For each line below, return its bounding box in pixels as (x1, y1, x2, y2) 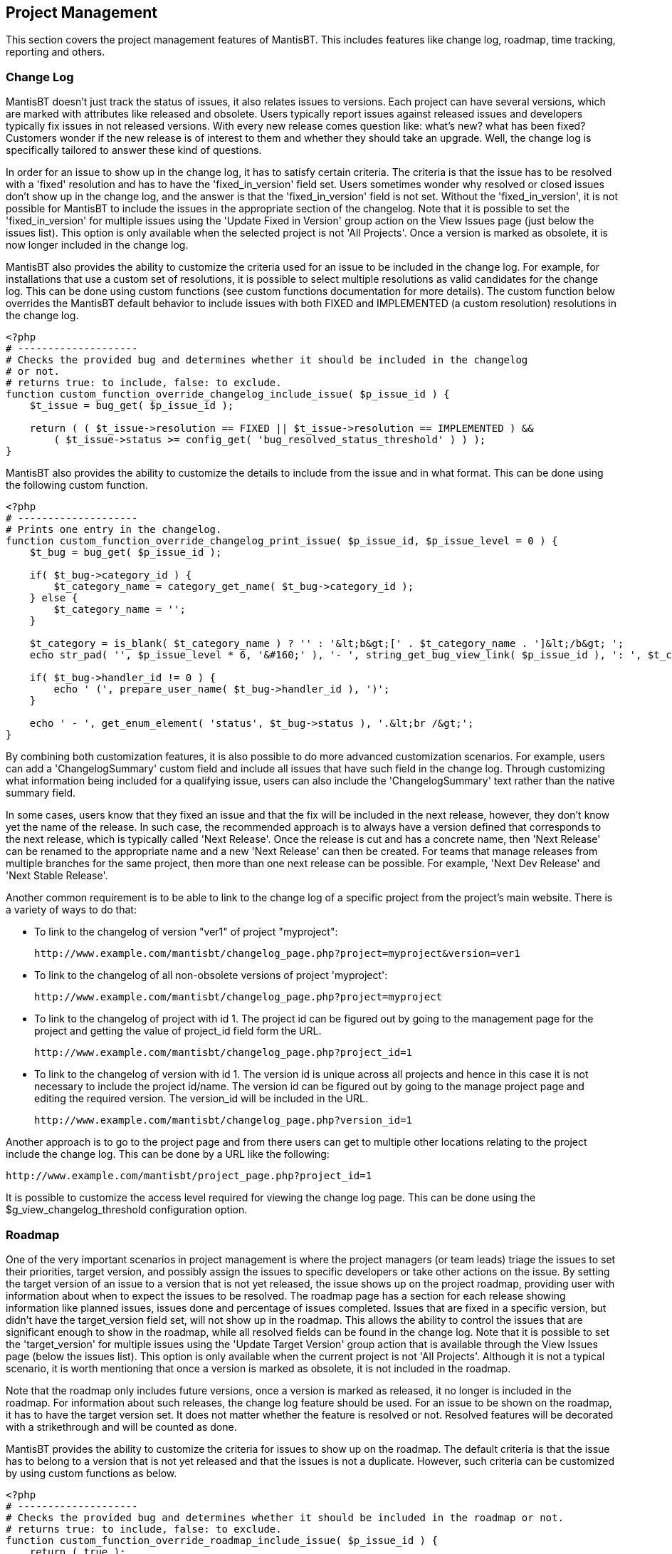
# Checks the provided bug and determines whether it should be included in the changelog (6, 354, 528, 366)
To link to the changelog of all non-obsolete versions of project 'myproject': (34, 969, 388, 982)
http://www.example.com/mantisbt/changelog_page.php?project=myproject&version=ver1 (34, 948, 520, 960)
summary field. (6, 787, 76, 799)
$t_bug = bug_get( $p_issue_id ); (29, 547, 222, 559)
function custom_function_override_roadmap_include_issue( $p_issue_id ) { (6, 1534, 438, 1546)
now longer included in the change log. (6, 239, 189, 252)
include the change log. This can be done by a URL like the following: (6, 1148, 330, 1161)
